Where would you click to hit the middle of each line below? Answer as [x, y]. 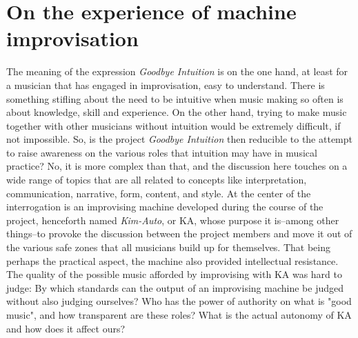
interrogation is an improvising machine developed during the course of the [165, 207]
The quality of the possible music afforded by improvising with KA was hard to [175, 274]
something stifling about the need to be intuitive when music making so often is [175, 98]
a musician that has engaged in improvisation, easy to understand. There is [166, 84]
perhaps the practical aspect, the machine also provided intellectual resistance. [172, 260]
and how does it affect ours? [66, 328]
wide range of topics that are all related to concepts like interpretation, [157, 180]
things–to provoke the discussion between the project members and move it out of [179, 233]
